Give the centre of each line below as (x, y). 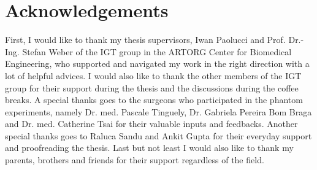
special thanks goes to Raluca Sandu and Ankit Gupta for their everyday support (158, 135)
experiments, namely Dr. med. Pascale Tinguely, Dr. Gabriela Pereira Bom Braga (158, 111)
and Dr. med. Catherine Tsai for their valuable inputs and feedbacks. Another (151, 124)
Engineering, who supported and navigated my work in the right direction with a (157, 64)
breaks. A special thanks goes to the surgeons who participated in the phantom (154, 100)
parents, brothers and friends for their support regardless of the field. (135, 160)
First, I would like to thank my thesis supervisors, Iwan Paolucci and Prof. (145, 40)
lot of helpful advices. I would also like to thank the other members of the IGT (153, 75)
